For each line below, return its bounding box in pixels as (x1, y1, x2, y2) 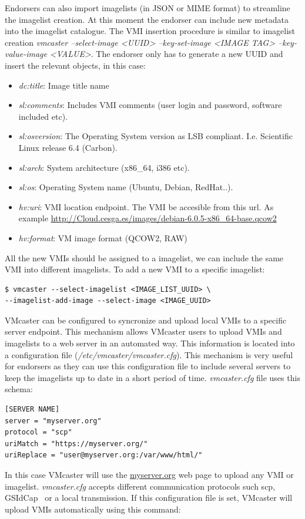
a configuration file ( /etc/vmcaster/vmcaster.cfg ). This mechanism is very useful (5, 348, 293, 360)
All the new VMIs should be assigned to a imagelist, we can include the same (5, 251, 284, 264)
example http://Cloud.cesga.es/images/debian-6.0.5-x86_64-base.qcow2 (18, 212, 277, 224)
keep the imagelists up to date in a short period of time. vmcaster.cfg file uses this (5, 371, 300, 383)
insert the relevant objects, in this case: (5, 59, 146, 71)
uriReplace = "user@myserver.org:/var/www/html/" (5, 451, 203, 460)
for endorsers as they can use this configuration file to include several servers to (5, 360, 291, 372)
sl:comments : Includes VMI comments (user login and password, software (18, 99, 282, 111)
